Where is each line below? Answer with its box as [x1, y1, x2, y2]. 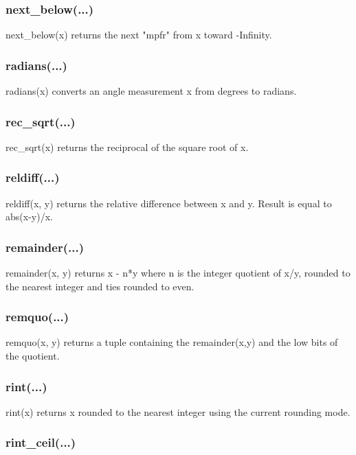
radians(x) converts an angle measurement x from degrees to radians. [5, 84, 297, 98]
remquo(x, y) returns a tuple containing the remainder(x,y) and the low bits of [5, 335, 338, 349]
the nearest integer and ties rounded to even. [5, 279, 194, 293]
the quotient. [5, 349, 60, 363]
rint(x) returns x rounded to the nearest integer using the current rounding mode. [5, 404, 351, 419]
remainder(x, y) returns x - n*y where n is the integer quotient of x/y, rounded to [5, 266, 351, 280]
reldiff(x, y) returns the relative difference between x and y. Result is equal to [5, 196, 332, 210]
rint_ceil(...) [5, 434, 76, 451]
